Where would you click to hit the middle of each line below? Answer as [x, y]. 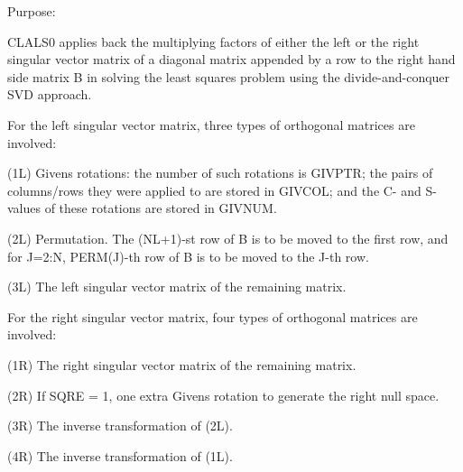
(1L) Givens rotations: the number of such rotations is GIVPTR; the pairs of [220, 173]
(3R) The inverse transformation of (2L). [120, 426]
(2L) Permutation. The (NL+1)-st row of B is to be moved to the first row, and [228, 238]
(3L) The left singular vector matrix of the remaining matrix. [177, 287]
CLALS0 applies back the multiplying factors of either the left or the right [213, 41]
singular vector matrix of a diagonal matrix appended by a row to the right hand [231, 59]
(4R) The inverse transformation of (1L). [120, 455]
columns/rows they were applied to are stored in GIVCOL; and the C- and [214, 190]
